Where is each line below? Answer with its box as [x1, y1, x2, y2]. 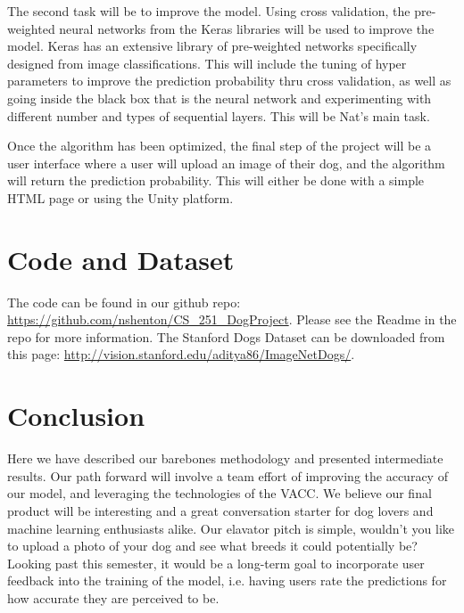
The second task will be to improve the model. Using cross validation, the [7, 2, 410, 20]
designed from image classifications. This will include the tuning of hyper [7, 53, 407, 72]
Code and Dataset [7, 241, 235, 277]
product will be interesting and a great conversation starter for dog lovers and [7, 501, 434, 519]
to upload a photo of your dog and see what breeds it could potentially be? [7, 536, 418, 555]
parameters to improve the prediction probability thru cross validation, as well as [7, 71, 452, 90]
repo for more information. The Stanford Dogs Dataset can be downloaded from [7, 327, 445, 346]
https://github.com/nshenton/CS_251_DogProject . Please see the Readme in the [7, 310, 457, 329]
